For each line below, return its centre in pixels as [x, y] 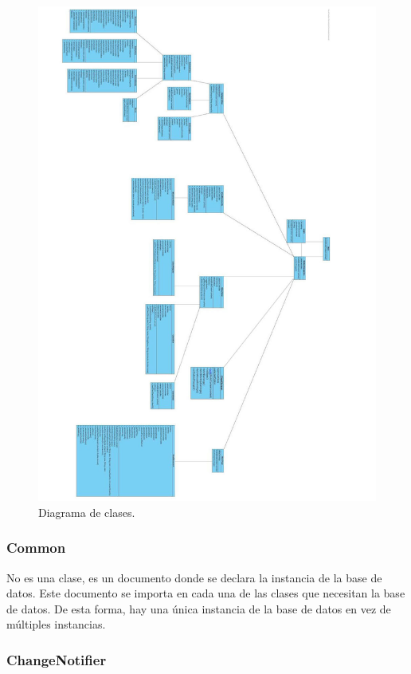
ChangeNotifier [57, 659]
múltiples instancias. [56, 624]
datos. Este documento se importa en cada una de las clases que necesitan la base [206, 593]
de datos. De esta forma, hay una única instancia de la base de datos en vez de [199, 608]
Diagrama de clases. [87, 512]
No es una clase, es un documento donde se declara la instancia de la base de [194, 577]
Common [36, 548]
